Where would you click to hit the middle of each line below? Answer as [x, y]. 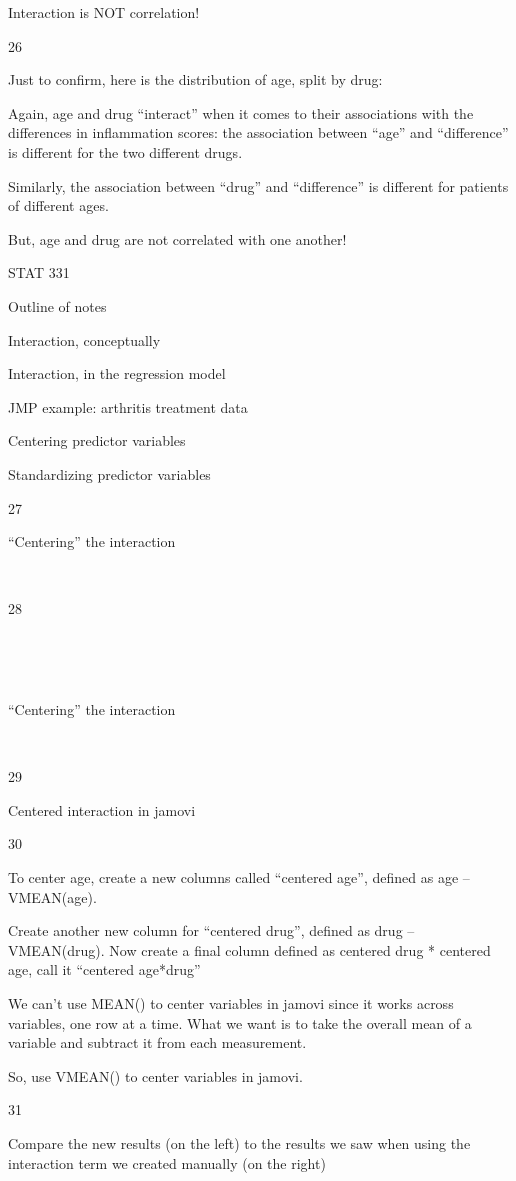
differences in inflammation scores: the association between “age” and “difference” [258, 132]
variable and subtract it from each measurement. [157, 1042]
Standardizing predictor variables [109, 473]
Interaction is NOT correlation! [104, 12]
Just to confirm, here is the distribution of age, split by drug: [195, 79]
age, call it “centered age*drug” [104, 969]
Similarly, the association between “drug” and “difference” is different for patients [258, 185]
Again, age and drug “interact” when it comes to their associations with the [241, 112]
